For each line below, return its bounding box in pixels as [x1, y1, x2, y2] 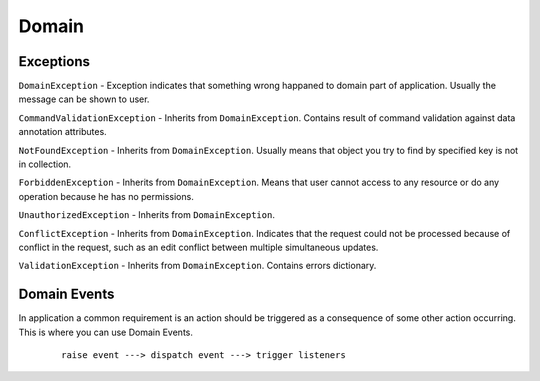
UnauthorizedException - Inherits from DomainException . [18, 209, 275, 221]
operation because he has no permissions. [18, 190, 194, 202]
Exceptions [18, 53, 90, 70]
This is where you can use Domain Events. [18, 326, 194, 338]
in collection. [18, 158, 72, 170]
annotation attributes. [18, 126, 107, 138]
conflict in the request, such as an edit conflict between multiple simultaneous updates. [18, 241, 379, 253]
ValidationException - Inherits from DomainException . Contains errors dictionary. [18, 260, 377, 272]
